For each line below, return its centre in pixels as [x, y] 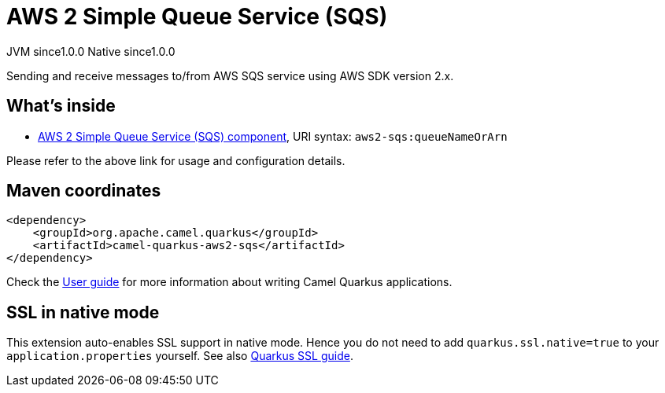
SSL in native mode [83, 312]
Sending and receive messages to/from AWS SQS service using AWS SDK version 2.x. [230, 75]
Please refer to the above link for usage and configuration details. [176, 160]
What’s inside [61, 106]
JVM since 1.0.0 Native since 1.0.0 [91, 51]
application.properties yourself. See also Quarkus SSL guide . [180, 356]
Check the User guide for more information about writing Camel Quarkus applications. [229, 282]
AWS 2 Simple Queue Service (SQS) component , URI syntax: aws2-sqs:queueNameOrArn [273, 136]
